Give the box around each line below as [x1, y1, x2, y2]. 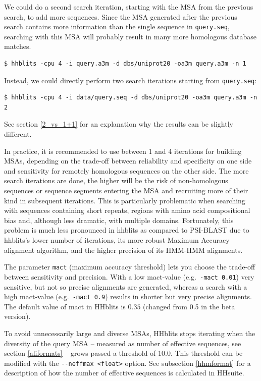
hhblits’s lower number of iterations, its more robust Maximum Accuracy [4, 235, 230, 245]
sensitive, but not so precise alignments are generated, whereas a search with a [4, 281, 247, 292]
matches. [4, 41, 31, 51]
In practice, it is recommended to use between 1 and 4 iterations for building [4, 145, 242, 156]
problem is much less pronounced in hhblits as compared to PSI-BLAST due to [4, 225, 249, 235]
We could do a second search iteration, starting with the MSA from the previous [4, 2, 253, 12]
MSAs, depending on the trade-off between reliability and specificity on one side [4, 155, 252, 166]
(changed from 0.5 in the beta [143, 301, 235, 311]
